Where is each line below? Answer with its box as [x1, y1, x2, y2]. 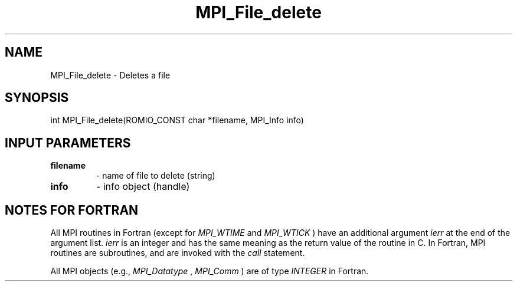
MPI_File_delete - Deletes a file [50, 70, 171, 80]
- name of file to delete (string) [96, 170, 215, 181]
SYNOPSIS [5, 90, 69, 106]
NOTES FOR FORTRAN [5, 202, 139, 218]
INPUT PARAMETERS [5, 135, 131, 150]
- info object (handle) [96, 180, 190, 193]
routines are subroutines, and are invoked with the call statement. [50, 248, 305, 258]
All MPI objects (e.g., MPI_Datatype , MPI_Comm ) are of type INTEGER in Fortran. [50, 266, 369, 277]
